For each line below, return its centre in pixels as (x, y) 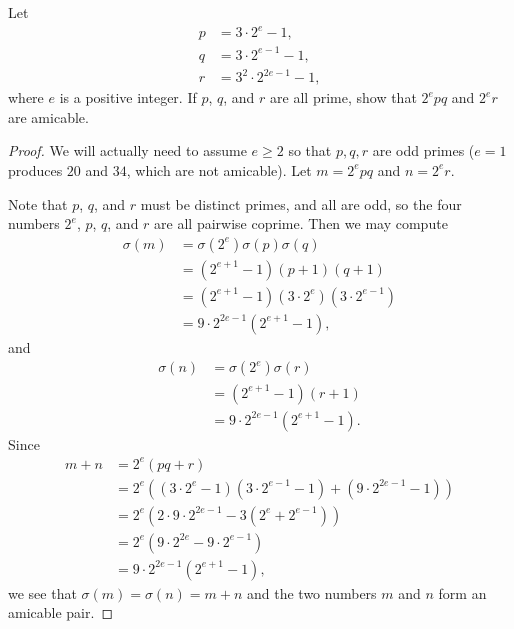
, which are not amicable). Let (219, 169)
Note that (38, 203)
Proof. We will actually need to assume (127, 150)
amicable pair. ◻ (61, 612)
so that (310, 150)
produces (35, 169)
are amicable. (48, 116)
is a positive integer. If (128, 97)
